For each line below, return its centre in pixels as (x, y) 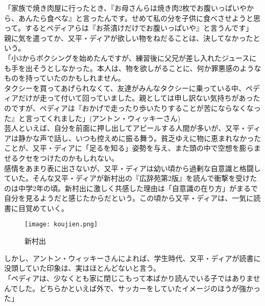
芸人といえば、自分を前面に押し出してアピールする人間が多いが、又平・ (126, 128)
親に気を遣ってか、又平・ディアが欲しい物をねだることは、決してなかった (129, 38)
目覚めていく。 (43, 208)
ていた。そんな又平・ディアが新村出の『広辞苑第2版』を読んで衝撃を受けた (131, 178)
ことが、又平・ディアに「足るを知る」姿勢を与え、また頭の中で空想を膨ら (129, 148)
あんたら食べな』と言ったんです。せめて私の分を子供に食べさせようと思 (139, 18)
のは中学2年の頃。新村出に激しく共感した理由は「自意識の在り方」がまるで (131, 188)
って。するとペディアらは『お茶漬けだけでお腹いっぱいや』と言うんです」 (129, 28)
